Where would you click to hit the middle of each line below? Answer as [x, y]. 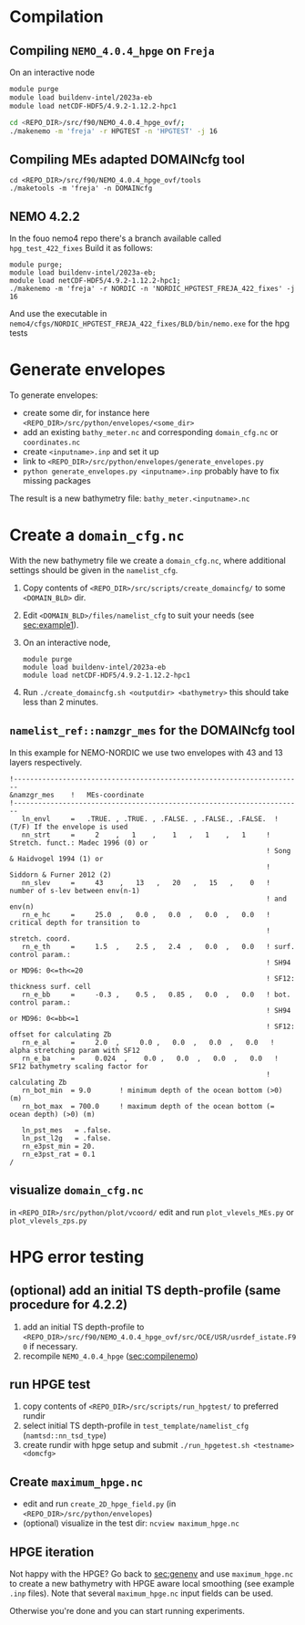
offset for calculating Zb [61, 1034]
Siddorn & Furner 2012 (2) [61, 875]
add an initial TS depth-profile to [83, 1327]
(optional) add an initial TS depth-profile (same [145, 1291]
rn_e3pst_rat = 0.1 [58, 1154]
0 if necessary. [50, 1346]
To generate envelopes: [54, 395]
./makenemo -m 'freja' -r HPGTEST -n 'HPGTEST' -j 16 [114, 131]
